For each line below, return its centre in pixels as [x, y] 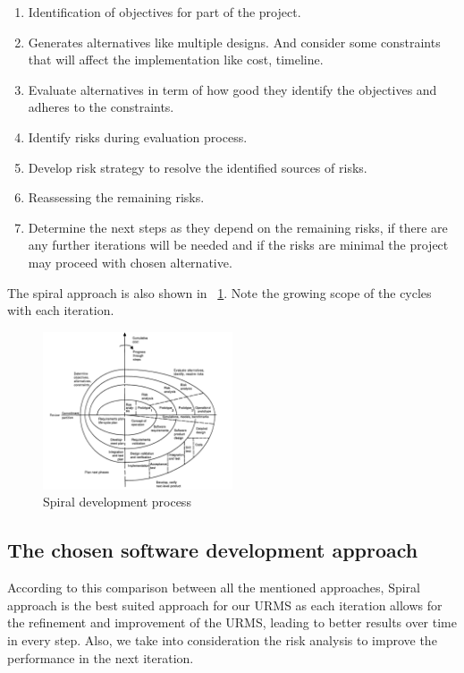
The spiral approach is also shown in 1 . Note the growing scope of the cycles [219, 292]
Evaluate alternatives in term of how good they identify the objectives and [232, 89]
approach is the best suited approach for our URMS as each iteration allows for [225, 605]
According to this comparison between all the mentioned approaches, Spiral [214, 588]
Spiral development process [117, 502]
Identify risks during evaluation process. [138, 136]
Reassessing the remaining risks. [116, 197]
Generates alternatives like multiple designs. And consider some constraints [234, 42]
